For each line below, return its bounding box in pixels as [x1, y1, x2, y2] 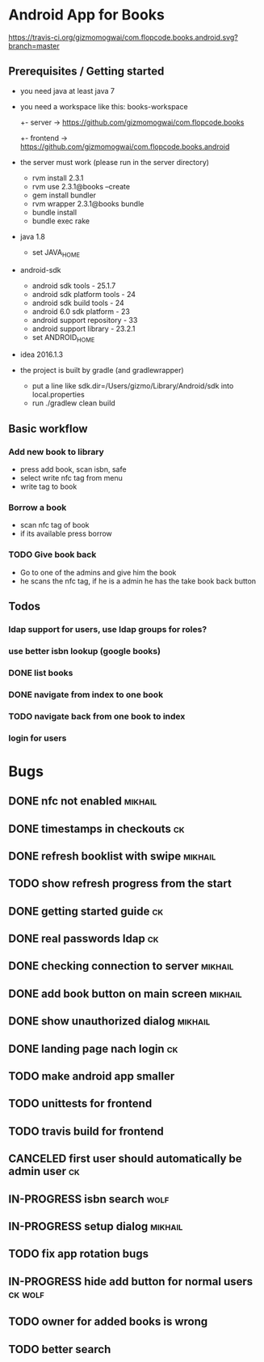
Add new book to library [8, 446, 105, 457]
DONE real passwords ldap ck [8, 932, 159, 946]
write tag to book [19, 482, 78, 491]
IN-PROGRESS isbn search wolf [8, 1192, 170, 1206]
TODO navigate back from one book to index [8, 711, 186, 722]
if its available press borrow [19, 528, 113, 539]
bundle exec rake [31, 216, 90, 226]
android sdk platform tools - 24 [31, 289, 136, 299]
